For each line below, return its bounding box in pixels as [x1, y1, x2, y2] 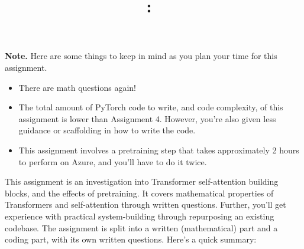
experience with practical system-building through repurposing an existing [5, 209, 274, 222]
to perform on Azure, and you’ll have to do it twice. [18, 155, 207, 168]
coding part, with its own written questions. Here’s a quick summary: [5, 233, 257, 245]
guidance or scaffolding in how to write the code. [18, 124, 196, 136]
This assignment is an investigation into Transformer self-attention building [5, 175, 279, 188]
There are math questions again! [18, 81, 136, 93]
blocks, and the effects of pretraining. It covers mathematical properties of [5, 186, 274, 199]
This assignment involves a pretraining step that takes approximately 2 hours [18, 143, 299, 156]
